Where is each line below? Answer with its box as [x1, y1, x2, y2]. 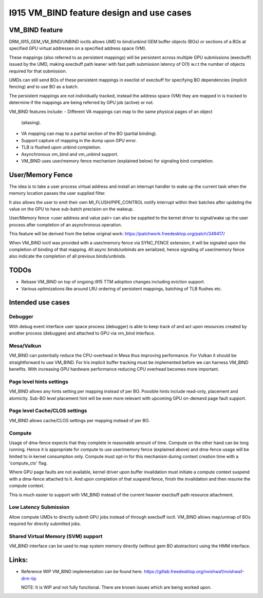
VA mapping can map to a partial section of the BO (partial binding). [21, 131, 157, 136]
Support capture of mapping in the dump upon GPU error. [21, 137, 137, 143]
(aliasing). [21, 119, 41, 125]
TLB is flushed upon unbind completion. [21, 144, 102, 150]
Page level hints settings [9, 378, 68, 385]
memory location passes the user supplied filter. [9, 190, 106, 196]
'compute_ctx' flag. [9, 460, 48, 466]
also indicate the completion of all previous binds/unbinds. [9, 253, 127, 259]
